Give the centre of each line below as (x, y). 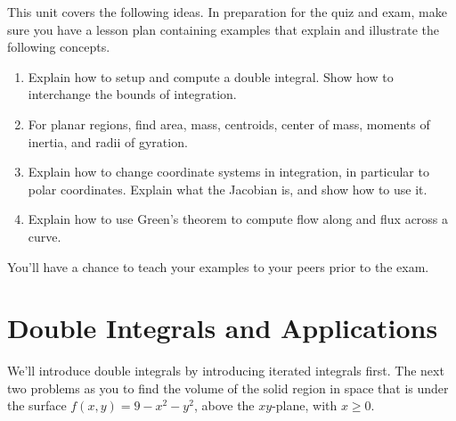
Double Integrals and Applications (223, 328)
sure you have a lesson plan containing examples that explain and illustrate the (224, 29)
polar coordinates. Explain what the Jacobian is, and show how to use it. (228, 189)
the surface (37, 405)
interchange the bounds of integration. (132, 94)
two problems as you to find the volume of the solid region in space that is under (228, 388)
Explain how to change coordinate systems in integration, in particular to (228, 172)
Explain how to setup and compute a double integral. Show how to (211, 76)
